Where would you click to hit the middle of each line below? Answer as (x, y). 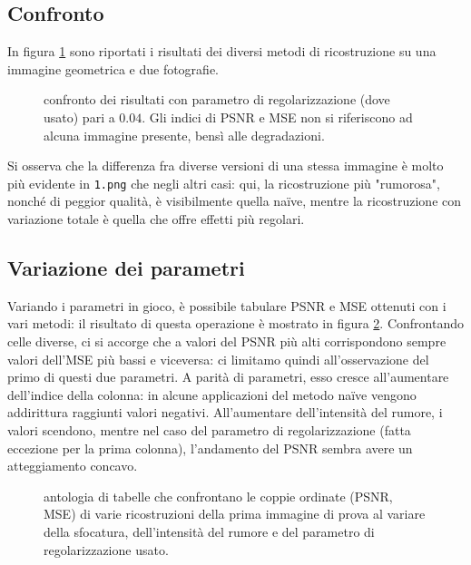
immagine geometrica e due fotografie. (113, 68)
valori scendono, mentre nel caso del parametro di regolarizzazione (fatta (209, 429)
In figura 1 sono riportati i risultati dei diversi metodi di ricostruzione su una (222, 51)
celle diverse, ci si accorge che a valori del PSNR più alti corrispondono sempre (227, 341)
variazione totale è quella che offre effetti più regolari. (156, 219)
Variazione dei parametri (126, 268)
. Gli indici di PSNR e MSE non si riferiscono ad (277, 117)
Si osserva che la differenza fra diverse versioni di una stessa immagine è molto (226, 166)
